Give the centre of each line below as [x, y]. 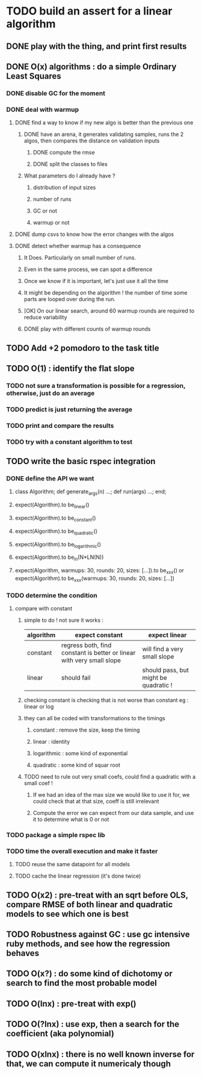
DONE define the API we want [50, 478]
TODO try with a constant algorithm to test [69, 442]
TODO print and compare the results [60, 426]
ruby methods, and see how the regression [88, 944]
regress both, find [86, 645]
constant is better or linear [98, 653]
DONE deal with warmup [43, 109]
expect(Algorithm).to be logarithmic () [58, 545]
